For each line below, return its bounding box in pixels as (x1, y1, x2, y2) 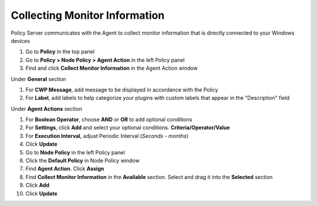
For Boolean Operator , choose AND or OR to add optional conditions (25, 116, 193, 123)
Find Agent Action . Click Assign (25, 165, 104, 173)
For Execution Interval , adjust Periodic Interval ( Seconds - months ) (25, 132, 189, 139)
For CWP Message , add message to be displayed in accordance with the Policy (25, 86, 218, 93)
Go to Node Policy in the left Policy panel (25, 148, 126, 156)
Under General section (11, 75, 67, 82)
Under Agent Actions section (11, 105, 82, 112)
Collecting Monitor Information (11, 9, 165, 22)
